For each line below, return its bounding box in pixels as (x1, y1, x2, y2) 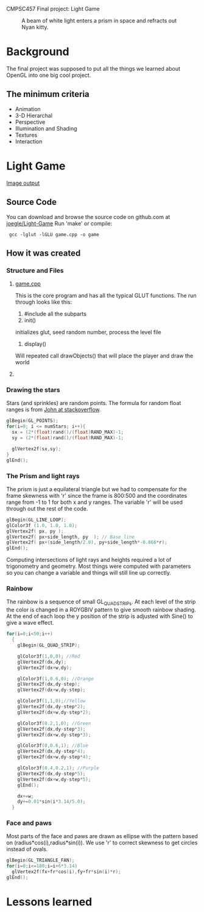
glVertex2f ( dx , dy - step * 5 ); (17, 770, 86, 777)
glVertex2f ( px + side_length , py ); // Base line (6, 534, 135, 540)
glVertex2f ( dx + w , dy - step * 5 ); (17, 776, 91, 783)
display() (24, 340, 47, 348)
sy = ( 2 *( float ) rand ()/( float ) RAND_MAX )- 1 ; (12, 435, 124, 441)
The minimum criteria (6, 89, 90, 99)
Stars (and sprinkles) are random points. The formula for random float (6, 400, 181, 407)
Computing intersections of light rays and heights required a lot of (6, 556, 172, 564)
